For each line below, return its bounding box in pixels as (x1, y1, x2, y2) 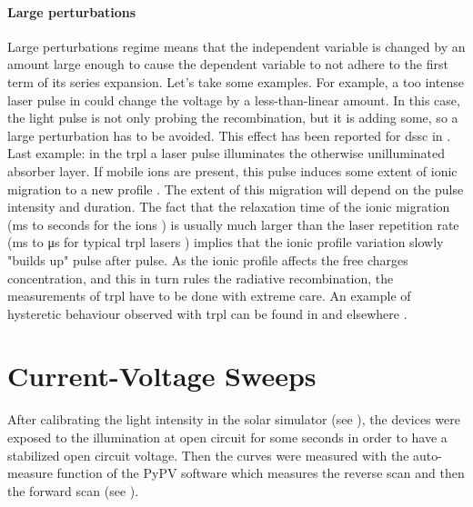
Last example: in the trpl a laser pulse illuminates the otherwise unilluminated (7, 144, 446, 163)
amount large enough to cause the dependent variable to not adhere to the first (7, 55, 448, 74)
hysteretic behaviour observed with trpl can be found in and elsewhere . (7, 303, 408, 323)
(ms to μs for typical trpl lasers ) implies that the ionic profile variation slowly (7, 233, 444, 252)
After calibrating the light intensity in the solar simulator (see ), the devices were (7, 410, 460, 429)
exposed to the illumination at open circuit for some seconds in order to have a (7, 428, 448, 447)
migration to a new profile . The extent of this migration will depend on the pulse (7, 179, 464, 198)
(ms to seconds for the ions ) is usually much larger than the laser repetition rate (7, 214, 459, 234)
